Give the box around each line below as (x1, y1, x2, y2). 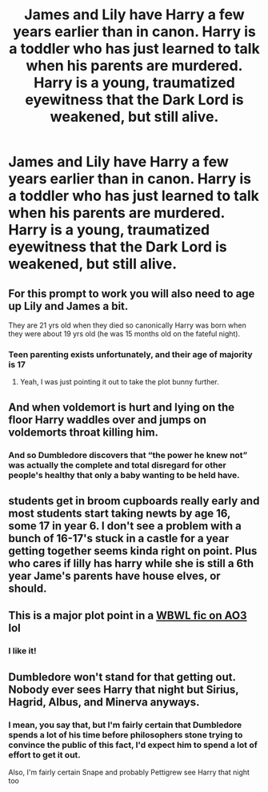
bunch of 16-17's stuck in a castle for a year (8, 532, 230, 545)
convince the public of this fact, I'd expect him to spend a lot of (8, 739, 258, 750)
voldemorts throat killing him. (8, 425, 158, 439)
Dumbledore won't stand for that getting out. (8, 670, 236, 684)
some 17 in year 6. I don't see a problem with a (8, 519, 242, 533)
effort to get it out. (8, 749, 82, 760)
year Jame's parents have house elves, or (8, 569, 222, 582)
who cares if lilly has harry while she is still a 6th (8, 557, 254, 570)
